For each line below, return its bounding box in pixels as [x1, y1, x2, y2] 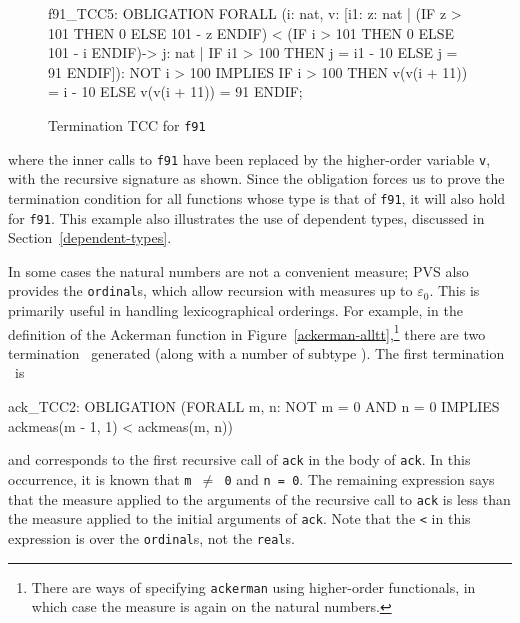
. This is [429, 280, 480, 301]
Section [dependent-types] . [8, 227, 172, 248]
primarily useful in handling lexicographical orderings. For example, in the [8, 300, 463, 321]
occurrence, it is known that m [8, 468, 192, 489]
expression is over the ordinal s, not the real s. [8, 527, 295, 548]
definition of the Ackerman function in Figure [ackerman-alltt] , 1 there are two [8, 320, 486, 344]
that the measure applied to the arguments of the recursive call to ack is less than [8, 488, 511, 509]
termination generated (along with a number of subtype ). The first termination [8, 342, 505, 363]
